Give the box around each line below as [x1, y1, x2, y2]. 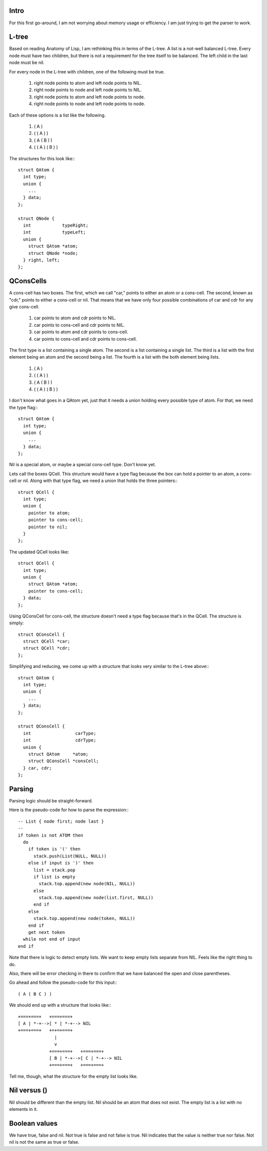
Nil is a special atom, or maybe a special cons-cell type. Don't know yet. [9, 462, 156, 468]
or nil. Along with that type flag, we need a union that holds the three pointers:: [17, 478, 178, 484]
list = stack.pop [33, 867, 76, 873]
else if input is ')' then [28, 860, 94, 866]
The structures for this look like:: [9, 155, 75, 161]
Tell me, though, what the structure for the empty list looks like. [9, 1073, 138, 1079]
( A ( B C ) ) [18, 991, 52, 997]
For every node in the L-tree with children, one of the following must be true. [9, 68, 165, 74]
